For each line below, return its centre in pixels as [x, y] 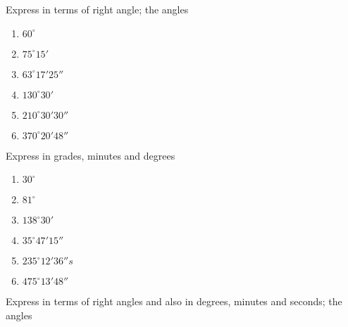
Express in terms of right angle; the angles [97, 9]
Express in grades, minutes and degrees [91, 155]
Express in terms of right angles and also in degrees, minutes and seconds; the [174, 301]
